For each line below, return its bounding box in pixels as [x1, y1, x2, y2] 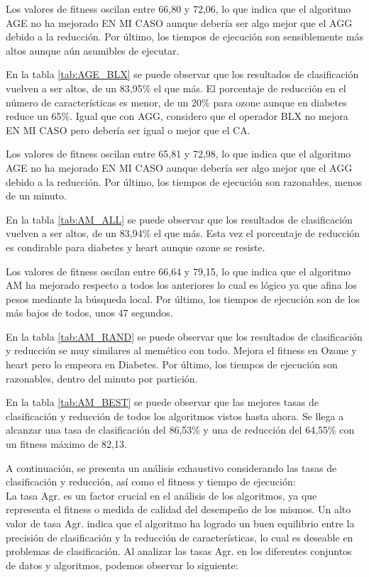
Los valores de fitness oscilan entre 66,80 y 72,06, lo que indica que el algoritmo [6, 1, 351, 16]
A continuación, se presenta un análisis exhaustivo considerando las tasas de [6, 460, 337, 475]
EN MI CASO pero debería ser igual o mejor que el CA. [6, 122, 250, 137]
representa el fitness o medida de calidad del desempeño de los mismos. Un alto [6, 502, 351, 517]
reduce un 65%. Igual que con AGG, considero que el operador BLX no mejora [6, 109, 348, 123]
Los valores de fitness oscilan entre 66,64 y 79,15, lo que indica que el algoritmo [6, 263, 351, 278]
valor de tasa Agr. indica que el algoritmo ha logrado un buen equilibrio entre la [6, 516, 355, 530]
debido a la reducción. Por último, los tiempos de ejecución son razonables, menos [6, 174, 362, 189]
